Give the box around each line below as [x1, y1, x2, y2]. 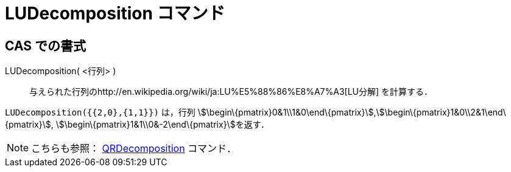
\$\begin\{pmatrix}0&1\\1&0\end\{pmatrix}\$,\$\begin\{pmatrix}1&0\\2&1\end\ [197, 107, 506, 118]
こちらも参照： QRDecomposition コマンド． [31, 142, 237, 155]
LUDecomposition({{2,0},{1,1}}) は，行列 [5, 107, 196, 118]
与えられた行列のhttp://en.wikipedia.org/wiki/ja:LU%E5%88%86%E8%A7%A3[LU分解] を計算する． [29, 86, 433, 97]
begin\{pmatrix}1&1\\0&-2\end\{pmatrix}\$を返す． [67, 119, 270, 130]
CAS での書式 [5, 38, 86, 53]
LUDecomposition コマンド [5, 3, 225, 24]
